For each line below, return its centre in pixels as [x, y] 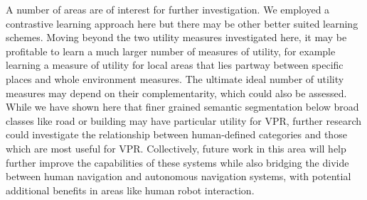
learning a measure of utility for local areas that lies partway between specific [175, 65]
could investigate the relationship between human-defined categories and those [176, 134]
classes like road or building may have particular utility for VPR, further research [184, 120]
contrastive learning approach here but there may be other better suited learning [182, 23]
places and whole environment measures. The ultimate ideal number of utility [175, 78]
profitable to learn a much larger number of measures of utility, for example [171, 51]
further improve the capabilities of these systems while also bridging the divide [177, 162]
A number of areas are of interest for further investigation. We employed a [168, 9]
